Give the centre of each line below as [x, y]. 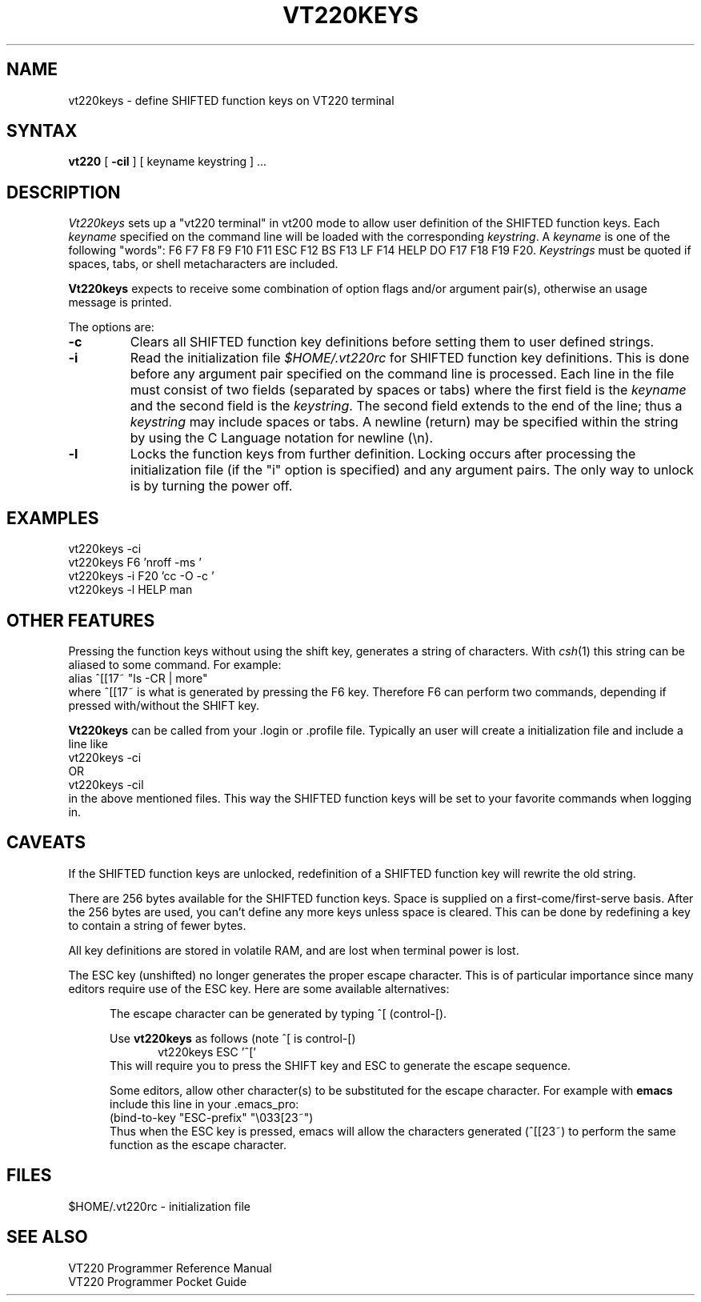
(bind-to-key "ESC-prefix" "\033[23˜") [212, 1117]
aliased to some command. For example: [175, 664]
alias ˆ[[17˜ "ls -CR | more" [138, 678]
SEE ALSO [47, 1237]
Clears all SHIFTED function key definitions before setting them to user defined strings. [392, 342]
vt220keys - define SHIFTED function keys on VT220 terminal [231, 100]
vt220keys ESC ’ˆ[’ [207, 1052]
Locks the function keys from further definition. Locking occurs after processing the [383, 454]
